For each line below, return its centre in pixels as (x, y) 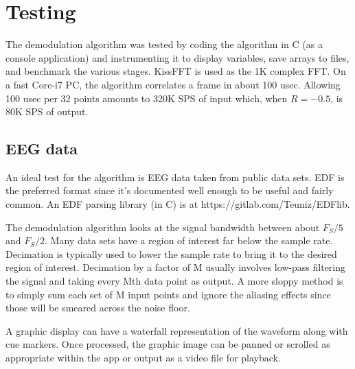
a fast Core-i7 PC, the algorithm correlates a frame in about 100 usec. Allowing (173, 84)
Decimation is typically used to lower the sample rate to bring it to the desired (171, 253)
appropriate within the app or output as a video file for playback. (143, 358)
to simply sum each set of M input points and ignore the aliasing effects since (168, 294)
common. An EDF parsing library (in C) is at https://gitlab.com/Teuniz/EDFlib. (178, 204)
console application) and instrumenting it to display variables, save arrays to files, (177, 57)
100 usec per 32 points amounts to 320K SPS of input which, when (147, 98)
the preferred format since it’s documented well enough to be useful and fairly (170, 190)
